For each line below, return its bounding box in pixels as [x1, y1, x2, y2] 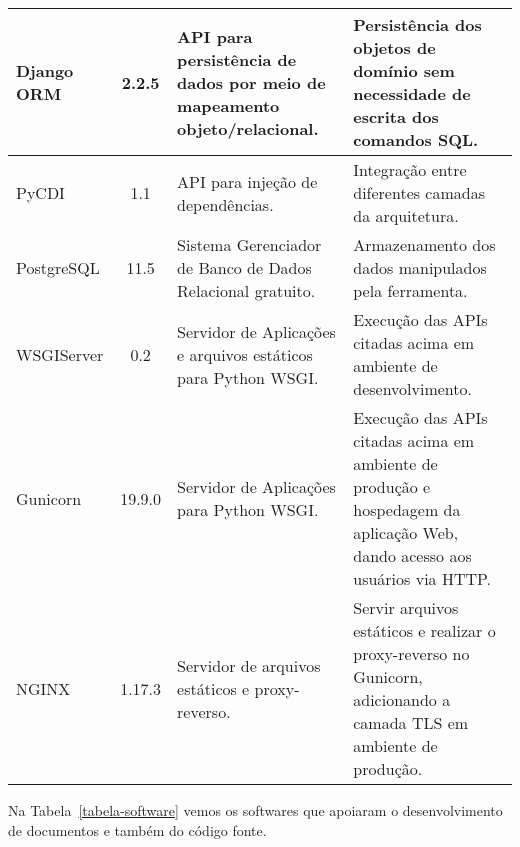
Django [16, 59, 74, 82]
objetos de [353, 36, 436, 59]
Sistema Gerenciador [177, 233, 322, 256]
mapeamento [177, 93, 280, 117]
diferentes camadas [353, 181, 485, 204]
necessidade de [353, 82, 471, 105]
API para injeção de [177, 169, 318, 193]
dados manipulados [353, 256, 487, 279]
